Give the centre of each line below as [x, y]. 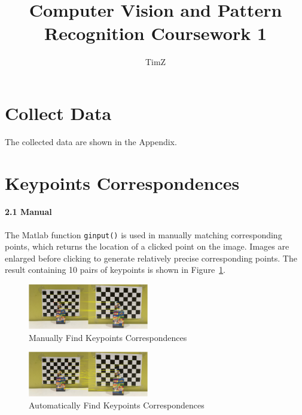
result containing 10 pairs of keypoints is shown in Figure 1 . [115, 270]
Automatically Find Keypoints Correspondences [117, 405]
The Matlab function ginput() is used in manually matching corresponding [144, 234]
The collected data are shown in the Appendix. [91, 141]
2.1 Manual [28, 212]
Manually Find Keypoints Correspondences [108, 337]
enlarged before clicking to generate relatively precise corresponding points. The [151, 258]
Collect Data [58, 113]
